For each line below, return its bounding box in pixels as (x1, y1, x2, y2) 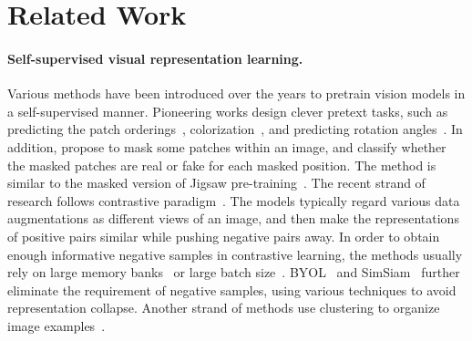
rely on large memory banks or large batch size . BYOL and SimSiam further (7, 263, 460, 282)
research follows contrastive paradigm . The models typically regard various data (7, 191, 460, 210)
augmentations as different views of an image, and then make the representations (7, 209, 459, 228)
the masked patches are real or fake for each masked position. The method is (7, 155, 436, 174)
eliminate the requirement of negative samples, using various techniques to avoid (7, 280, 457, 299)
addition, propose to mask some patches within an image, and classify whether (7, 137, 446, 156)
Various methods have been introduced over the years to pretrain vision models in (7, 84, 466, 103)
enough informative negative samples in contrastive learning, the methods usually (7, 244, 463, 263)
